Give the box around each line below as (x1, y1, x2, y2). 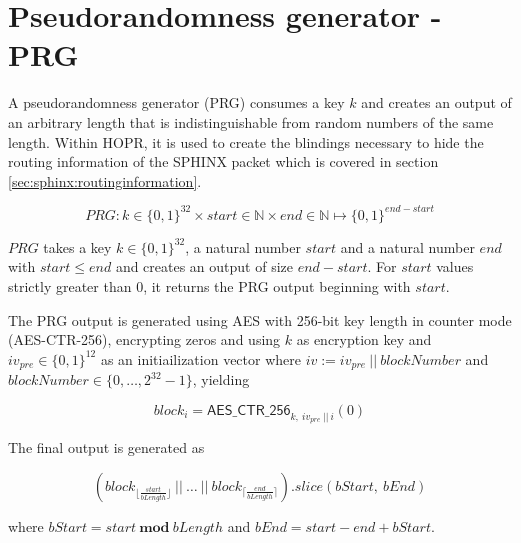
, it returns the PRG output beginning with (143, 275, 411, 296)
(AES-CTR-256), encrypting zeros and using (8, 329, 281, 350)
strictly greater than (8, 275, 132, 296)
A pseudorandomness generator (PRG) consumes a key (8, 92, 345, 113)
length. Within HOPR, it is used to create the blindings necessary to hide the (8, 131, 484, 152)
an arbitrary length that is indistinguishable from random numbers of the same (8, 111, 494, 132)
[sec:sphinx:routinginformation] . (8, 170, 202, 191)
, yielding (192, 369, 250, 390)
